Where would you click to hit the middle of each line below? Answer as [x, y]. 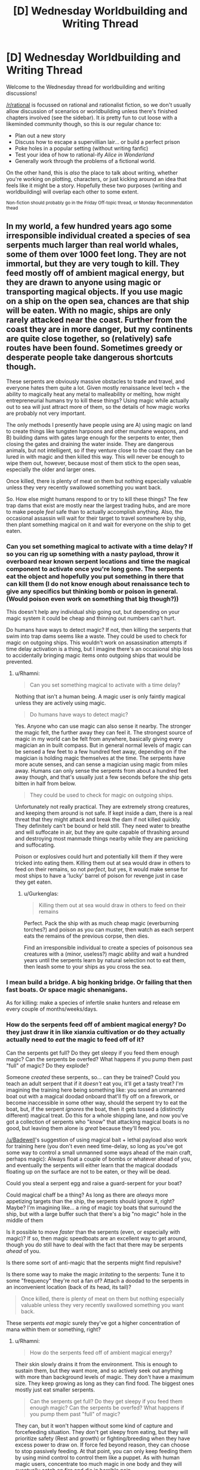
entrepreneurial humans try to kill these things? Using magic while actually [98, 400]
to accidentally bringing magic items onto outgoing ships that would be [93, 655]
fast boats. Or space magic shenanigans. [67, 989]
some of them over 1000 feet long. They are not [96, 254]
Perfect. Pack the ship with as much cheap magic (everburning [101, 923]
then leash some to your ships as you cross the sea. [88, 967]
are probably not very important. [46, 413]
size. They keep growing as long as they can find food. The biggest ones [104, 1383]
